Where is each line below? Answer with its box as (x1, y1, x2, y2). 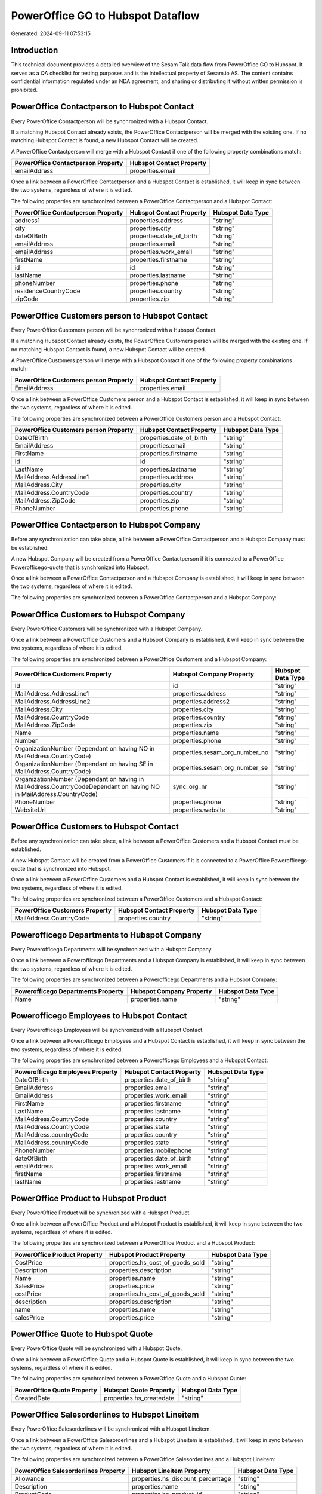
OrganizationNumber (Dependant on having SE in (14, 760, 153, 768)
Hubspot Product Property (109, 1250, 186, 1259)
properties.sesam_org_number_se (172, 764, 268, 772)
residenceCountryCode (14, 287, 80, 295)
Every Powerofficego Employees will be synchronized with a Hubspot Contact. (11, 1027, 204, 1034)
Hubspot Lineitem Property (131, 1467, 210, 1475)
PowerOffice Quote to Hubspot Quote (11, 1329, 153, 1339)
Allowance (14, 1474, 44, 1483)
